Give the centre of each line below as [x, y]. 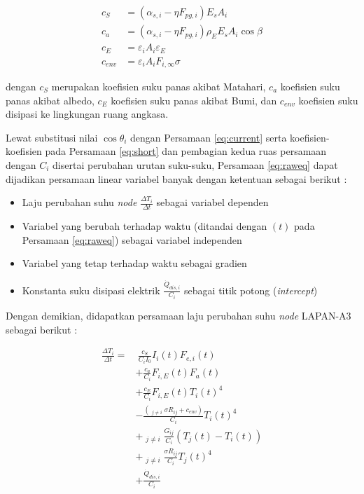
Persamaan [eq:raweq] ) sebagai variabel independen [132, 239]
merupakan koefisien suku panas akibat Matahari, [159, 87]
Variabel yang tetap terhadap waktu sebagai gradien [134, 263]
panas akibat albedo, [50, 100]
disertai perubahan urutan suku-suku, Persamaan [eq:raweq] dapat [195, 165]
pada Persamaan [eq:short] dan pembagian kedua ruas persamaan [186, 151]
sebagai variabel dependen [212, 202]
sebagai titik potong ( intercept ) [251, 290]
